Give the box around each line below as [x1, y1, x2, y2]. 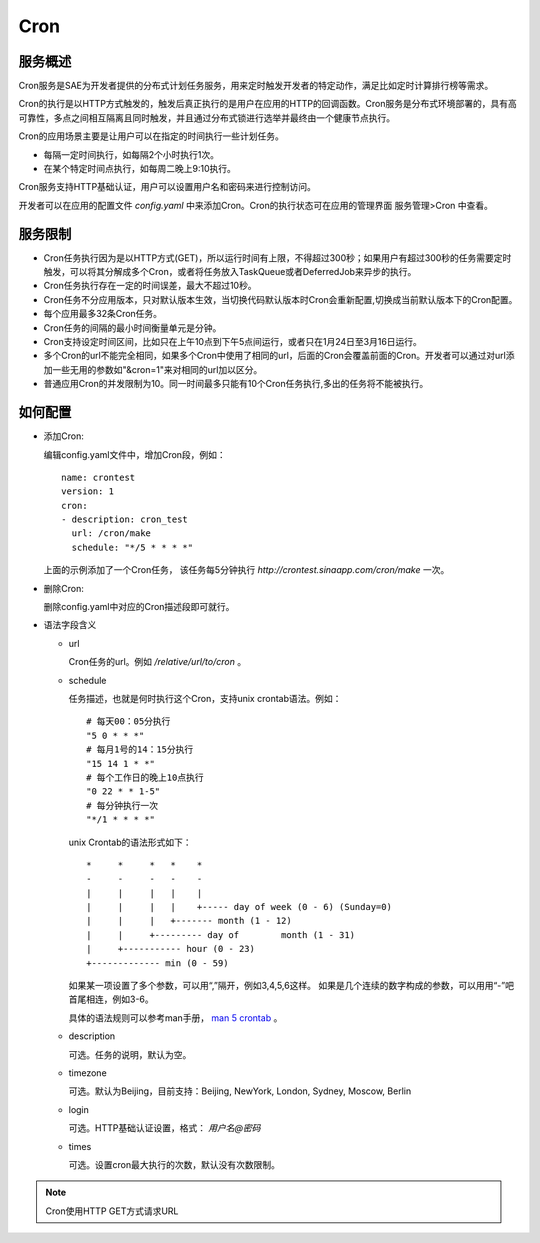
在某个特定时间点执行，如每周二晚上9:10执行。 [43, 163, 237, 175]
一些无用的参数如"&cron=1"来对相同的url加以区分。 [51, 363, 263, 375]
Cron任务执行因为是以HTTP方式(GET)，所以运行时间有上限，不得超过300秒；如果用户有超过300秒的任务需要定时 [43, 251, 512, 264]
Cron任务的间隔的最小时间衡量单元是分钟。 [43, 321, 222, 334]
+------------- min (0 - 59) [86, 957, 229, 969]
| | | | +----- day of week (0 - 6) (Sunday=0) [86, 901, 392, 913]
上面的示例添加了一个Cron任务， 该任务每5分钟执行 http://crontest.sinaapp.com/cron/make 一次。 [43, 564, 450, 576]
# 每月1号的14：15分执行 [86, 744, 194, 755]
